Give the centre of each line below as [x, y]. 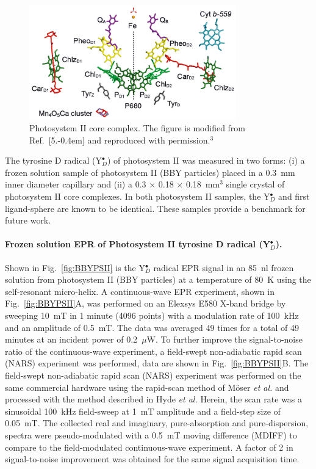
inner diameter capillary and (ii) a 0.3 [76, 184]
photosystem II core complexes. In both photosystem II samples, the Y [138, 196]
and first [294, 196]
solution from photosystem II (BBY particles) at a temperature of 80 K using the [158, 279]
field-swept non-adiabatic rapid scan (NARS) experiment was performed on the [153, 375]
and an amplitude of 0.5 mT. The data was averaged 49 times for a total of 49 [152, 327]
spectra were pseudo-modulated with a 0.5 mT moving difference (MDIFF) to [151, 434]
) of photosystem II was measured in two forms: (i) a [206, 160]
